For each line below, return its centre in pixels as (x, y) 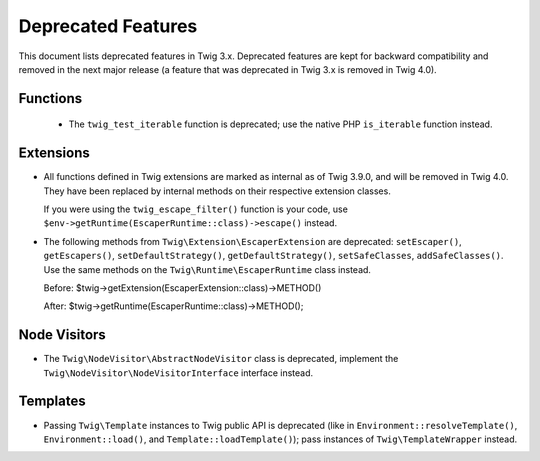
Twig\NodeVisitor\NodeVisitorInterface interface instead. (178, 372)
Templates (52, 401)
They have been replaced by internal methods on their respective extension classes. (217, 191)
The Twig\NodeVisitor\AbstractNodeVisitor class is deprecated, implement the (221, 359)
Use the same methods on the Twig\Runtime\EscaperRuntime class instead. (207, 269)
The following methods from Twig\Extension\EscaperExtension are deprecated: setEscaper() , (252, 241)
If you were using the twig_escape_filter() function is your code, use (196, 209)
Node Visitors (62, 335)
